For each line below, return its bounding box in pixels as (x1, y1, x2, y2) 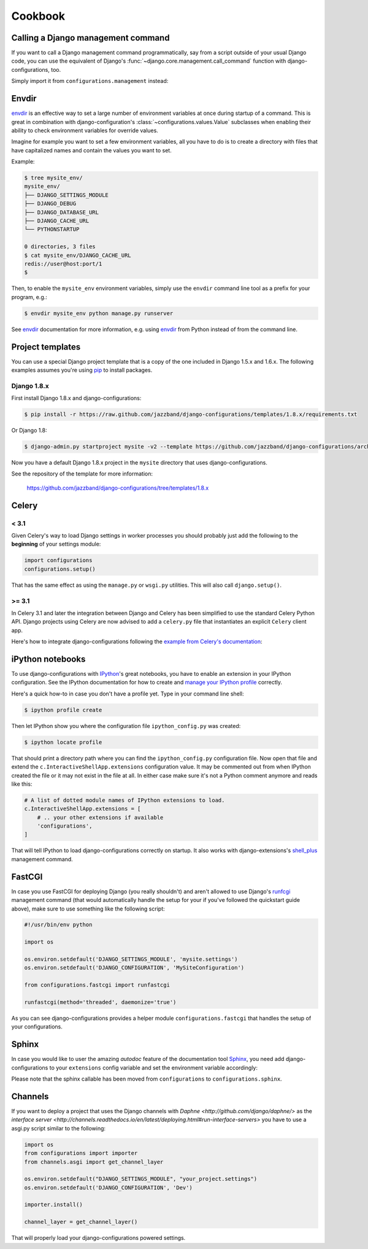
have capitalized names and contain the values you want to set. (11, 146, 172, 154)
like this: (11, 780, 33, 788)
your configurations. (11, 1023, 63, 1030)
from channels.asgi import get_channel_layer (24, 1158, 164, 1165)
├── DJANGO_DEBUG (24, 200, 77, 207)
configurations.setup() (24, 565, 96, 573)
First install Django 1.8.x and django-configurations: (11, 394, 142, 402)
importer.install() (24, 1201, 83, 1208)
